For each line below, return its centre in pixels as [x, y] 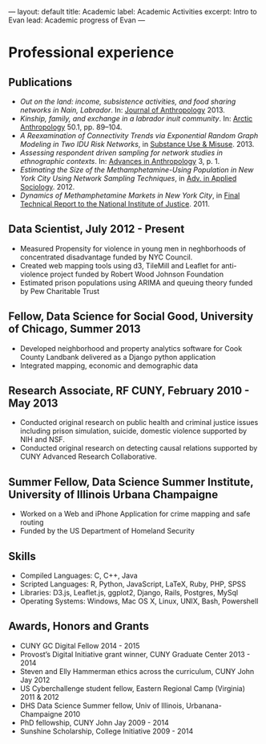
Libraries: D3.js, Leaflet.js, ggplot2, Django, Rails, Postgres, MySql [129, 593]
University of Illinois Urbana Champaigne [113, 495]
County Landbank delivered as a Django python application [118, 357]
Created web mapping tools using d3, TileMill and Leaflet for [120, 265]
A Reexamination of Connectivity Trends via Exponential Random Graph [139, 135]
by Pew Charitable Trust [60, 291]
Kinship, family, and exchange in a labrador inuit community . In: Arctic [136, 119]
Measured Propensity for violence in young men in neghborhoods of [133, 248]
